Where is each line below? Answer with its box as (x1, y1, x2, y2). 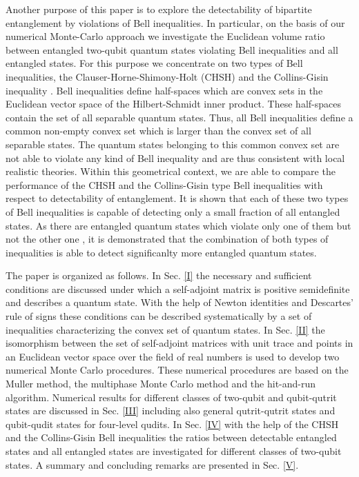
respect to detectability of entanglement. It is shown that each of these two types (6, 191, 349, 205)
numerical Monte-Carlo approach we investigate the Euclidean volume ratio (6, 29, 325, 43)
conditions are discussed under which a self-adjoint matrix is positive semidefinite (6, 281, 350, 296)
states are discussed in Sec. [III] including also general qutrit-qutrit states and (6, 403, 336, 418)
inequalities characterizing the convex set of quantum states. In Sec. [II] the (6, 322, 325, 336)
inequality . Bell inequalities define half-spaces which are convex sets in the (6, 83, 323, 97)
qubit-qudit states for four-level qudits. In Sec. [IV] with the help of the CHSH (6, 416, 339, 431)
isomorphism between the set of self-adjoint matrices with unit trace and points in (6, 336, 353, 350)
